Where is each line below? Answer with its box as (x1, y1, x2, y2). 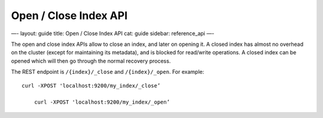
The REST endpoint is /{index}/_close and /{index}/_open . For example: (11, 69, 205, 76)
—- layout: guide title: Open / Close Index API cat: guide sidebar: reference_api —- (11, 30, 215, 37)
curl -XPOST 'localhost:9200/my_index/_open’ (33, 99, 170, 105)
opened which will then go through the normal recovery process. (11, 57, 171, 64)
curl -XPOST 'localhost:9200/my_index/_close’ (22, 82, 161, 89)
